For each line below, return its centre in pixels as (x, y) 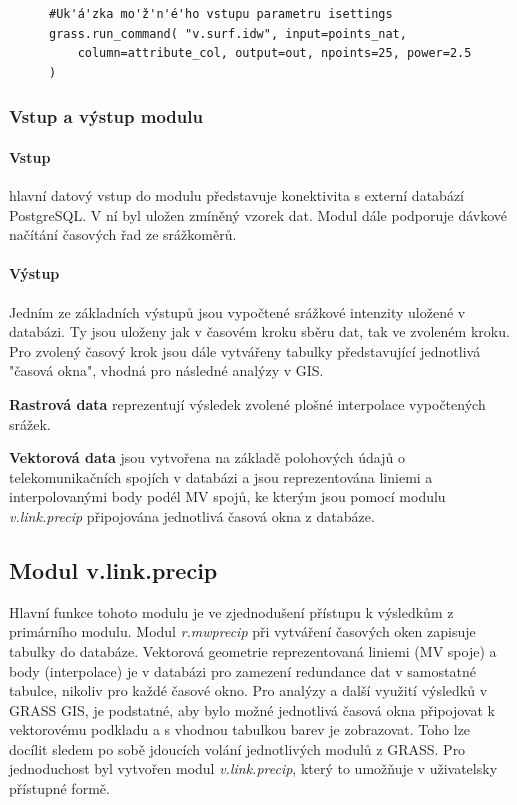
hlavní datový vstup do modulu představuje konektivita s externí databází (236, 195)
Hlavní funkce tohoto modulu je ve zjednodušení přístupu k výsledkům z (231, 611)
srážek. (30, 423)
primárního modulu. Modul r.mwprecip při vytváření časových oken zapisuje (242, 631)
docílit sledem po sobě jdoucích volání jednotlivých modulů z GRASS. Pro (237, 748)
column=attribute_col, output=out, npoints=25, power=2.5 (274, 53)
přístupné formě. (59, 788)
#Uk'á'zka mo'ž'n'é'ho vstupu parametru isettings (221, 14)
